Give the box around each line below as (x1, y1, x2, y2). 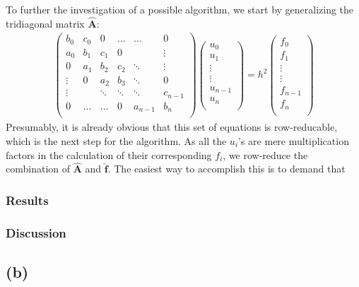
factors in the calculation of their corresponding (6, 147, 212, 162)
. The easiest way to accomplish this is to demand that (107, 161, 346, 176)
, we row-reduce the (223, 147, 308, 162)
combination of (6, 161, 71, 176)
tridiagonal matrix (6, 16, 85, 30)
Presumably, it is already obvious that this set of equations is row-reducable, (6, 119, 338, 134)
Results (6, 191, 49, 209)
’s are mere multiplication (238, 134, 349, 148)
